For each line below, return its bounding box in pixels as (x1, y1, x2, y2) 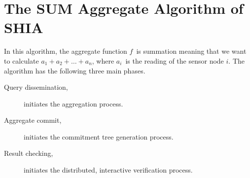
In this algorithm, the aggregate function (4, 46, 127, 56)
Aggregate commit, (4, 115, 62, 125)
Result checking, (4, 148, 53, 158)
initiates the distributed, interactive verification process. (24, 165, 193, 175)
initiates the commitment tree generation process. (24, 131, 174, 142)
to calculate (4, 55, 39, 66)
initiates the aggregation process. (24, 98, 123, 108)
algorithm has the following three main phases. (4, 65, 145, 75)
